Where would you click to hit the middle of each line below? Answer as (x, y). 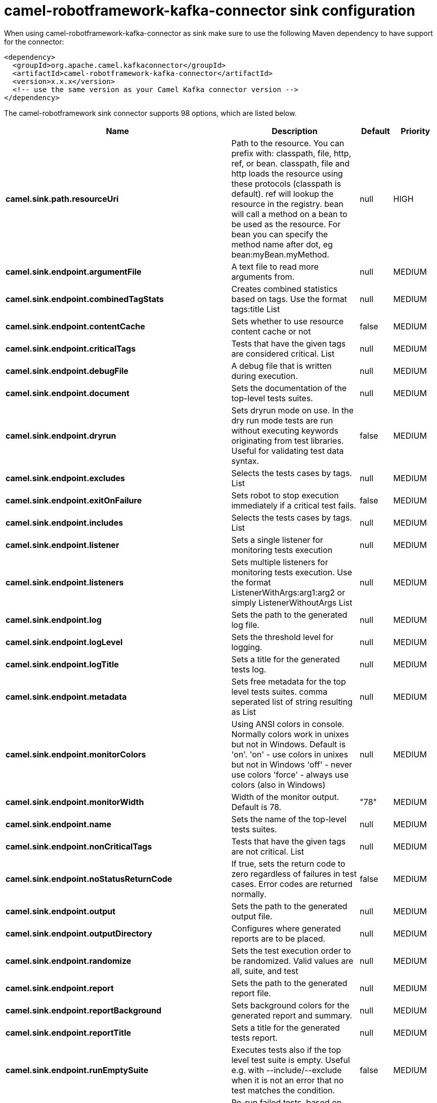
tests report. (254, 1037)
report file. (251, 993)
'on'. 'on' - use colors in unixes (290, 754)
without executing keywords (285, 430)
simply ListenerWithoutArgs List (292, 602)
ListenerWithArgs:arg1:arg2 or (288, 592)
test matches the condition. (283, 1090)
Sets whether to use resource (288, 321)
